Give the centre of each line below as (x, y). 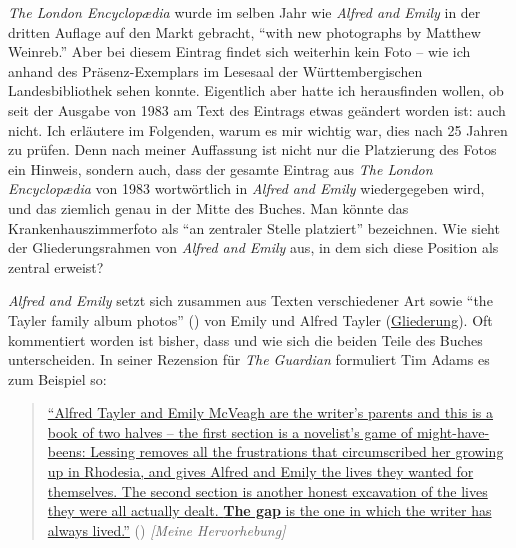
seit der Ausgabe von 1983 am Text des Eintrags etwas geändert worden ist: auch (257, 109)
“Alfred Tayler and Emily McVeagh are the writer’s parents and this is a (270, 412)
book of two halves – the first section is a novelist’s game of (230, 431)
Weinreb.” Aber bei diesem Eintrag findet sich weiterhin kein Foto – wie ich (239, 51)
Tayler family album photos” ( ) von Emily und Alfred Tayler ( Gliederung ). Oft (250, 319)
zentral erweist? (56, 266)
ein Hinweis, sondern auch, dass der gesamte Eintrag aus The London (220, 168)
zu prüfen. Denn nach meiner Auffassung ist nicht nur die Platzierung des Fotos (252, 149)
